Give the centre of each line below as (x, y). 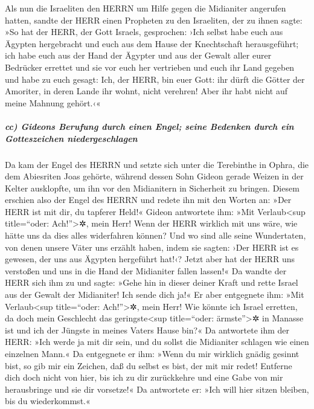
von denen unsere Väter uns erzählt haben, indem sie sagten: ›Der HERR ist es (152, 247)
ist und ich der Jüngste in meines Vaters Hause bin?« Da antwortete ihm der (147, 330)
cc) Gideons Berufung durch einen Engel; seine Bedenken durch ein (149, 126)
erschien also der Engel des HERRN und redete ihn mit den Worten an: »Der (148, 200)
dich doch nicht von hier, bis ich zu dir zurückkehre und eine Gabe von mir (144, 377)
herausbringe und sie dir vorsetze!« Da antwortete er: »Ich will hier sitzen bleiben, (157, 389)
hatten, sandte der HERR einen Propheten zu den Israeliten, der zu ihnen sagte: (154, 20)
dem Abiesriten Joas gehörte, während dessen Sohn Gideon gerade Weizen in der (154, 176)
